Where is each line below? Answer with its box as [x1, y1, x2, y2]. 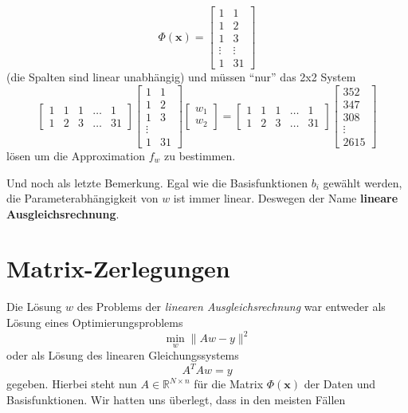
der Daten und [304, 376, 375, 392]
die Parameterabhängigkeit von [6, 190, 159, 206]
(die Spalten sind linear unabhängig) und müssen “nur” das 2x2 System [6, 69, 356, 85]
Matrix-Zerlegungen [6, 252, 230, 285]
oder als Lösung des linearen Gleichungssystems [6, 347, 239, 364]
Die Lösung [6, 298, 62, 315]
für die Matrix [194, 376, 264, 392]
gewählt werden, [323, 174, 402, 191]
